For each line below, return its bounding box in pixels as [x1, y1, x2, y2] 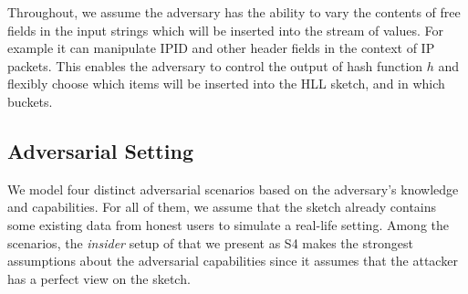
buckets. [7, 91, 53, 110]
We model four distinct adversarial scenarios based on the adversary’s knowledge [7, 179, 459, 198]
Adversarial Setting [7, 136, 193, 164]
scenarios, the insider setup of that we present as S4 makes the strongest [7, 233, 413, 252]
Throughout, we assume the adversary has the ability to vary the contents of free [7, 3, 461, 21]
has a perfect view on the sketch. [7, 268, 191, 288]
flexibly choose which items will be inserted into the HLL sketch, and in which [7, 74, 445, 93]
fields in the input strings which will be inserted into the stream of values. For [7, 20, 443, 39]
